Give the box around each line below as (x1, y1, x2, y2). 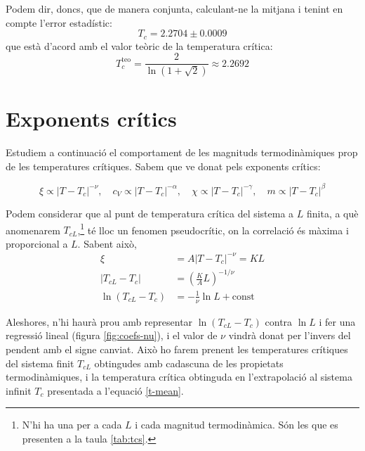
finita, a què (306, 205, 359, 220)
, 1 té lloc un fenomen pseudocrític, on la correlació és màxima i (77, 220, 349, 237)
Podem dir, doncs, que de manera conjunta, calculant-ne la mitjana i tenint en (6, 1, 343, 15)
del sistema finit (6, 355, 74, 370)
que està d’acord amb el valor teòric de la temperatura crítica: (6, 38, 273, 53)
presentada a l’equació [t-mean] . (47, 383, 184, 398)
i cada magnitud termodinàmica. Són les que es (135, 417, 338, 432)
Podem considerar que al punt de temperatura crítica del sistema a (6, 205, 294, 220)
